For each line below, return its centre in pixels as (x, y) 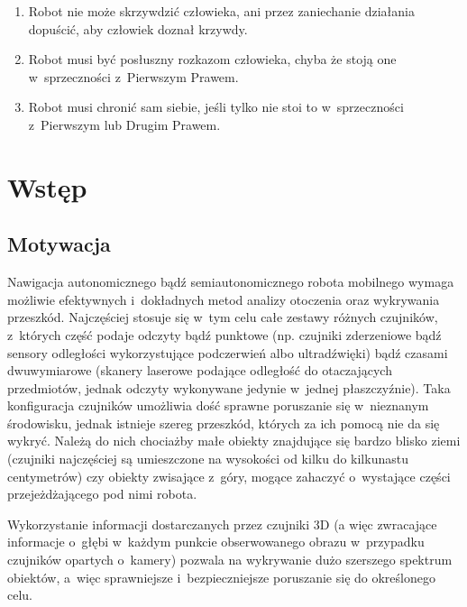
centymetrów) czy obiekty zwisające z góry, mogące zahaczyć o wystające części (229, 476)
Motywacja (59, 244)
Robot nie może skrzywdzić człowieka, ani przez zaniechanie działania (221, 11)
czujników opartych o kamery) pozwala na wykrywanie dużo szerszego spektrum (230, 560)
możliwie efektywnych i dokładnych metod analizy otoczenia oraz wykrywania (224, 299)
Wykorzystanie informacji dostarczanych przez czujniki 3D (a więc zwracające (222, 524)
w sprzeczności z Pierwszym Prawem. (133, 76)
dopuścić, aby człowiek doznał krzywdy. (138, 28)
